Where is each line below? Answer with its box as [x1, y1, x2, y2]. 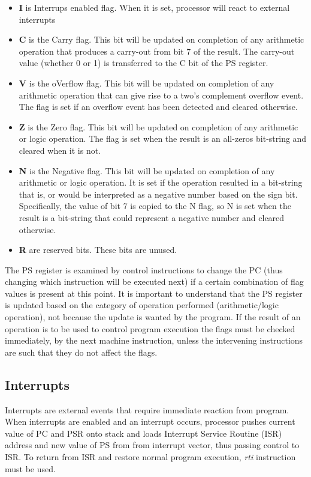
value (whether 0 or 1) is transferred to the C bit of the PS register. [19, 56, 268, 69]
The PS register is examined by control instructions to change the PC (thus [5, 263, 283, 276]
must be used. [5, 462, 56, 475]
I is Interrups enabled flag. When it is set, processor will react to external [19, 1, 290, 13]
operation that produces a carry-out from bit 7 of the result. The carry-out [19, 44, 295, 57]
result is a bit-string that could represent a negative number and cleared [19, 211, 285, 223]
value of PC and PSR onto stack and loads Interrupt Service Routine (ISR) [5, 427, 282, 439]
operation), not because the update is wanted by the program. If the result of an [5, 311, 301, 323]
